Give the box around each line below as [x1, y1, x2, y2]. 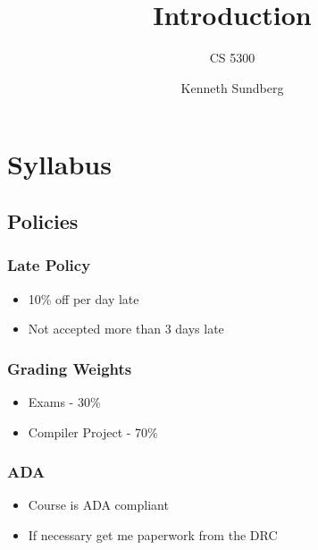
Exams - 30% [28, 392, 101, 410]
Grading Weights [7, 357, 132, 379]
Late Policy [7, 254, 91, 276]
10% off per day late [28, 289, 139, 308]
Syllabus [7, 146, 112, 182]
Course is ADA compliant [28, 495, 169, 514]
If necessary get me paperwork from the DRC [28, 525, 278, 544]
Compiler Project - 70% [28, 422, 158, 441]
